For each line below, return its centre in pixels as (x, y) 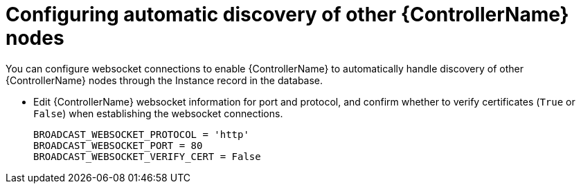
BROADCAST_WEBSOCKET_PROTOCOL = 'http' (141, 134)
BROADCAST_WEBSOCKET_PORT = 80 (118, 145)
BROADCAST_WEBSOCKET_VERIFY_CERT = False (147, 156)
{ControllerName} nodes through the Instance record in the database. (164, 80)
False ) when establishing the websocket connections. (158, 113)
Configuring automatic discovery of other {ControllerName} (287, 14)
